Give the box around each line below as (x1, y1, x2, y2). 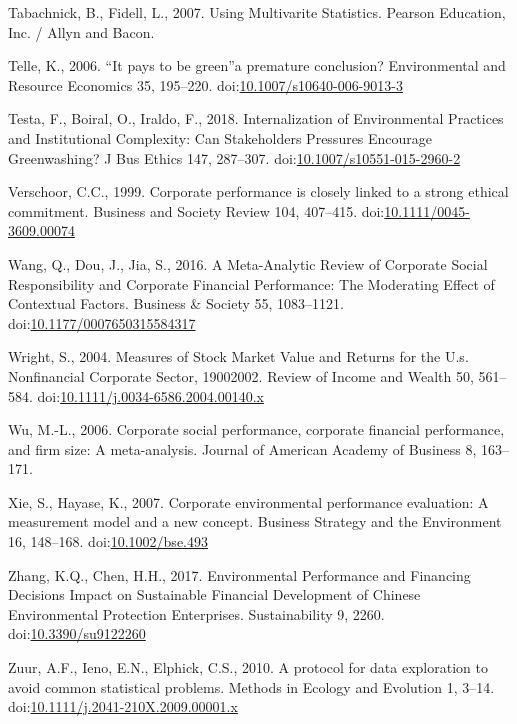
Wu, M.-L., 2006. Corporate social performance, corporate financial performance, (8, 419, 505, 440)
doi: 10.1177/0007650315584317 (8, 312, 196, 333)
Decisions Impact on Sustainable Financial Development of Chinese (8, 584, 421, 605)
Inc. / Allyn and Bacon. (8, 21, 155, 42)
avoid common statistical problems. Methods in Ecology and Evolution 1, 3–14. (8, 676, 495, 697)
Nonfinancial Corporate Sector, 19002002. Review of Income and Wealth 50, (8, 365, 474, 386)
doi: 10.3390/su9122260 (8, 623, 146, 644)
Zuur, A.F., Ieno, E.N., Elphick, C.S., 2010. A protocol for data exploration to (8, 657, 488, 678)
